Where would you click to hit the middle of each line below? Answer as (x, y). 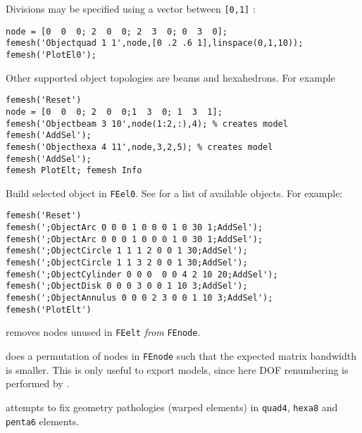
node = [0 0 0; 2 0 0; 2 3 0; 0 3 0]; (117, 31)
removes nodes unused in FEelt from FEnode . (103, 332)
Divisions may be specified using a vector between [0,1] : (131, 8)
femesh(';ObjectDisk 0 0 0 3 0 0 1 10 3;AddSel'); (127, 286)
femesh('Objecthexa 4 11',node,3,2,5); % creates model (139, 147)
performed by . (38, 383)
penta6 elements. (43, 421)
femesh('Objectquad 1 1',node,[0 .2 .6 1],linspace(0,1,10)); (155, 43)
